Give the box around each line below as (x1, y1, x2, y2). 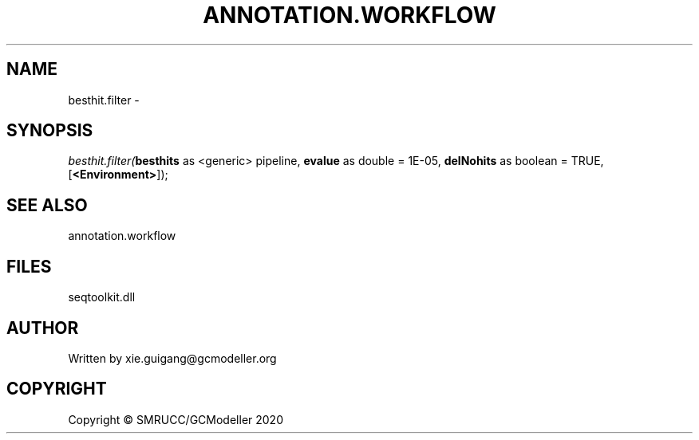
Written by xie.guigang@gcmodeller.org (68, 351, 277, 365)
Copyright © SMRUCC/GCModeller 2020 (68, 412, 283, 426)
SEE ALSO (6, 194, 88, 215)
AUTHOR (6, 317, 79, 338)
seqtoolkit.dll (68, 290, 136, 304)
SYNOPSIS (6, 120, 93, 141)
